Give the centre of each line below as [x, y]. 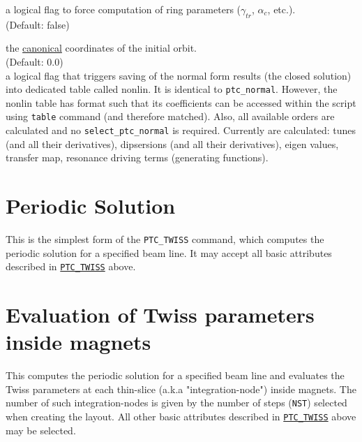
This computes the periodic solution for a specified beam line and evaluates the [175, 375]
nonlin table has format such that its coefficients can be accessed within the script [181, 102]
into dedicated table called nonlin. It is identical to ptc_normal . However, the [172, 89]
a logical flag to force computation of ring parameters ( [123, 9]
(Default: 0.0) [35, 61]
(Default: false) [38, 24]
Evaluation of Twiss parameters [160, 315]
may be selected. [41, 430]
